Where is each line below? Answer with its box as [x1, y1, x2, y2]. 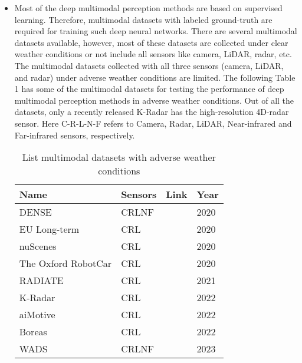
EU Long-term [19, 222, 80, 236]
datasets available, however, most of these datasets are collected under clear [14, 36, 288, 48]
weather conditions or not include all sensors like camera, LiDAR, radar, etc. [14, 48, 292, 60]
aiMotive [19, 308, 55, 322]
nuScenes [19, 239, 57, 253]
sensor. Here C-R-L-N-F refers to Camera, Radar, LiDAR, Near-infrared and [14, 117, 292, 129]
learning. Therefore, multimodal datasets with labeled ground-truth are [14, 13, 273, 25]
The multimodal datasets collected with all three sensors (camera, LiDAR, [14, 59, 284, 71]
